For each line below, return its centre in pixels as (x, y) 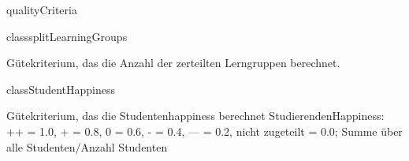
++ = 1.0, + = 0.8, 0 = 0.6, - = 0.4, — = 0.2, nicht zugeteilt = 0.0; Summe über (204, 131)
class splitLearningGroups (67, 36)
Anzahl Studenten (124, 146)
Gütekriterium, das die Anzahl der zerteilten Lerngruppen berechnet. (173, 63)
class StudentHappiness (61, 89)
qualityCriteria (42, 9)
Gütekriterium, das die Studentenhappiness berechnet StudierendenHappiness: (195, 116)
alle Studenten (41, 146)
